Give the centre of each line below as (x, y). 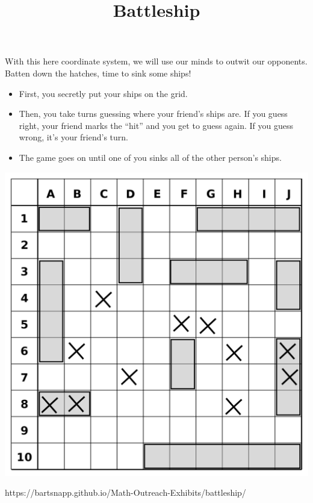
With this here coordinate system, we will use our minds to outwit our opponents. (156, 61)
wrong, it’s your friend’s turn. (73, 137)
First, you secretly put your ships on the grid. (103, 93)
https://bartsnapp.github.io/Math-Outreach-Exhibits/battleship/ (126, 492)
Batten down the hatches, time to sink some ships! (98, 73)
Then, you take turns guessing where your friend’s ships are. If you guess (153, 114)
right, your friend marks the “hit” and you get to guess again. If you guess (156, 125)
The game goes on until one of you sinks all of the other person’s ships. (150, 157)
